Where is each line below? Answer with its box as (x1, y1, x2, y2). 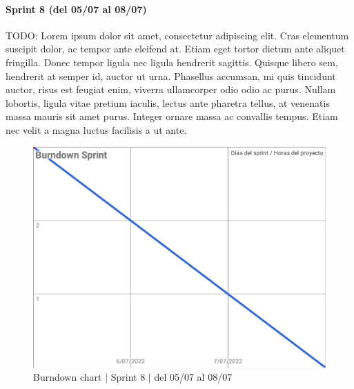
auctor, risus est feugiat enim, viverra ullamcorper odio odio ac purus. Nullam (6, 82, 336, 97)
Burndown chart (33, 370, 102, 384)
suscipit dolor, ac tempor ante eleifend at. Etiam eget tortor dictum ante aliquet (6, 41, 345, 56)
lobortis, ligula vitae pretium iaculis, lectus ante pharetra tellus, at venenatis (6, 95, 330, 110)
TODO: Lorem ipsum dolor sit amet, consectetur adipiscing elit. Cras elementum (6, 28, 349, 42)
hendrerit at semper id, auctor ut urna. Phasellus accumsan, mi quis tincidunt (6, 68, 336, 83)
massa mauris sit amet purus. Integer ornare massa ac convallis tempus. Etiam (6, 109, 338, 123)
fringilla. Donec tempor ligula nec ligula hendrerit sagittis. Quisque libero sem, (6, 54, 338, 69)
